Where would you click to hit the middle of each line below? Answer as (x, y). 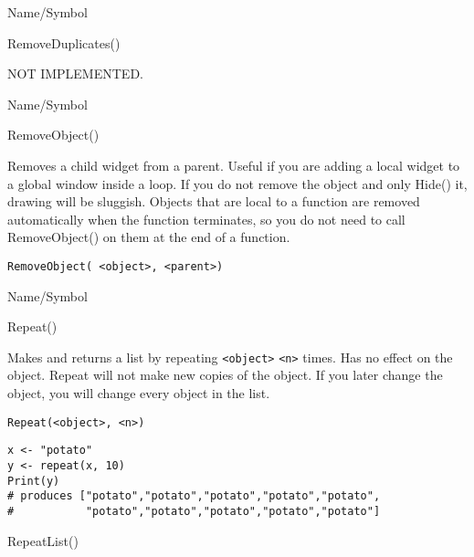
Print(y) (34, 481)
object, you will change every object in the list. (139, 393)
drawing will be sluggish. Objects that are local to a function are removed (214, 201)
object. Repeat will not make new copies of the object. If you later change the (225, 375)
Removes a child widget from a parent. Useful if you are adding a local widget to (234, 165)
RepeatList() (43, 540)
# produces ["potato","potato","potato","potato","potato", (194, 496)
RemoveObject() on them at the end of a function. (149, 237)
